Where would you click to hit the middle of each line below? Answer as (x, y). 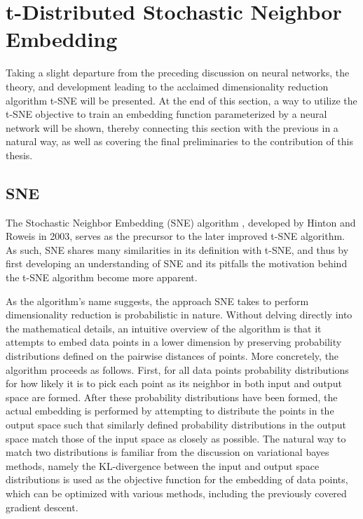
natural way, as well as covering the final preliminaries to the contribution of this (179, 141)
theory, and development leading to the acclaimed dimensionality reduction (167, 86)
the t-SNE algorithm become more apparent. (102, 277)
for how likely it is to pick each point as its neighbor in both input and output (174, 383)
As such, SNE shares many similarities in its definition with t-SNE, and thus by (177, 249)
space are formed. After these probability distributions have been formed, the (172, 397)
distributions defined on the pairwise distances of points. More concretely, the (172, 356)
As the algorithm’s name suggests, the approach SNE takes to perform (157, 301)
